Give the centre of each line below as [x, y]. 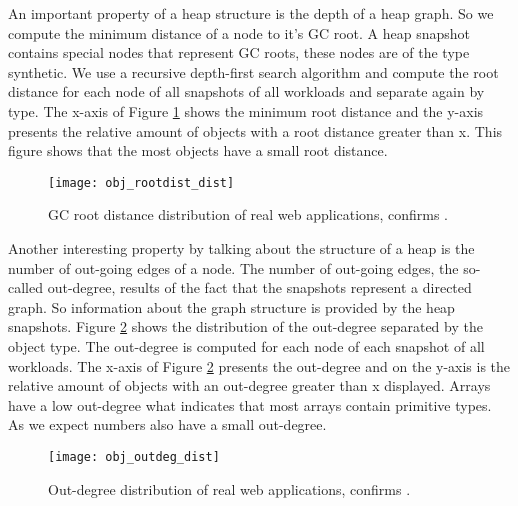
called [25, 287]
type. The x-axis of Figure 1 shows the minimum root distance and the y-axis [246, 110]
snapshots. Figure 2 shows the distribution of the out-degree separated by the [245, 326]
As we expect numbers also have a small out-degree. [167, 424]
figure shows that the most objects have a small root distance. [198, 150]
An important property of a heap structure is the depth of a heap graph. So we [251, 13]
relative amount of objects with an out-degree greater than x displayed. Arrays [249, 385]
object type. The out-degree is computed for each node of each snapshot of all [246, 345]
